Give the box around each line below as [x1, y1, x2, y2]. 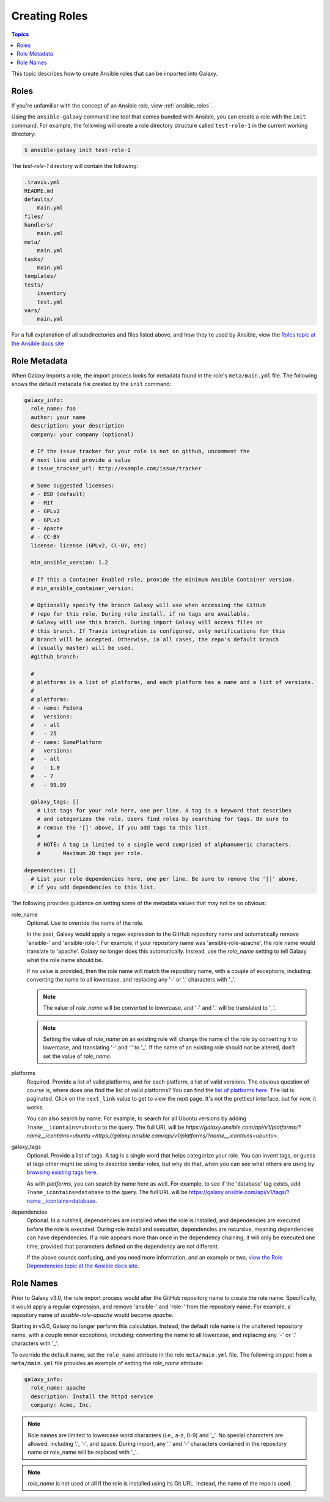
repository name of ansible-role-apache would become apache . [11, 1311, 174, 1319]
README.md [24, 187, 54, 194]
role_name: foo [31, 405, 76, 412]
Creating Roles [11, 9, 88, 23]
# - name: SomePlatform [31, 738, 102, 745]
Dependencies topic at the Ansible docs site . [26, 1262, 139, 1270]
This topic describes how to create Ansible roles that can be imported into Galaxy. [11, 70, 218, 78]
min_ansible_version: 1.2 [31, 559, 108, 566]
